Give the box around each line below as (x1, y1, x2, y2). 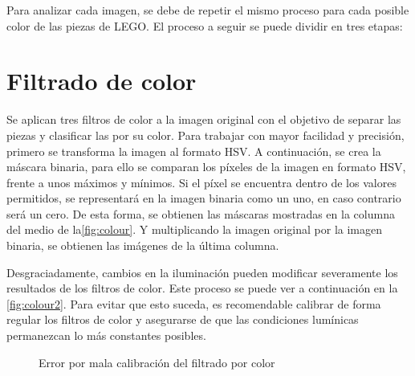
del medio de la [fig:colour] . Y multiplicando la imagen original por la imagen (6, 221, 382, 238)
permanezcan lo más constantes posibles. (6, 327, 206, 344)
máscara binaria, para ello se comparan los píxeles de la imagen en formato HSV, (6, 158, 406, 175)
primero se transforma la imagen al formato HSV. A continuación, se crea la (6, 142, 381, 159)
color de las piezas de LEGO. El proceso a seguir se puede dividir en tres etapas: (6, 17, 403, 34)
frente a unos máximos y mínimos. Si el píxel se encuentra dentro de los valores (6, 174, 397, 190)
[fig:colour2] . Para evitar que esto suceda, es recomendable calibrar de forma (6, 295, 381, 312)
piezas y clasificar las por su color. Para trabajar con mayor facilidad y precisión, (6, 126, 405, 143)
